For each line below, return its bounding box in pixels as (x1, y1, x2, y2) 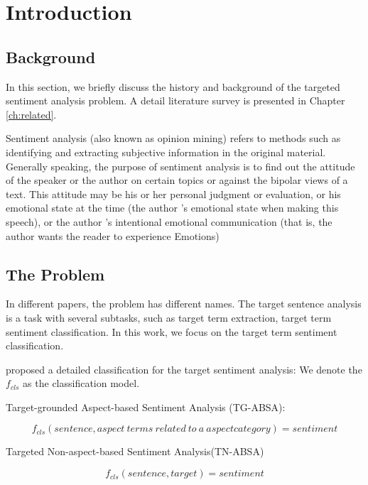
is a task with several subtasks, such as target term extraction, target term (6, 310, 332, 325)
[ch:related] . (6, 107, 57, 121)
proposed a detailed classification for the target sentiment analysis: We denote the (6, 361, 362, 376)
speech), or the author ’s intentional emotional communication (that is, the (6, 214, 332, 229)
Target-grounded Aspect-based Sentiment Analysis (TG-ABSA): (6, 399, 286, 414)
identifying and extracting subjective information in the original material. (6, 144, 326, 159)
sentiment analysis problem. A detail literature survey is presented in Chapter (6, 93, 345, 108)
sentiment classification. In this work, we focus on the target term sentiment (6, 324, 337, 339)
